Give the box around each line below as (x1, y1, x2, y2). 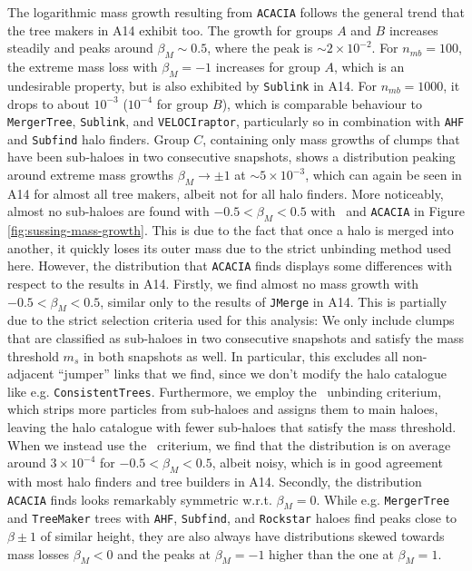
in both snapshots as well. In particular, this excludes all (83, 346, 398, 365)
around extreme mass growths (7, 165, 174, 183)
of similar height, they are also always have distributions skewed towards (40, 527, 445, 546)
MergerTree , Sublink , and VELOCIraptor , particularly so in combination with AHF (7, 112, 465, 131)
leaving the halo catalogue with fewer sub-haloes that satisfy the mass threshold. (7, 418, 457, 437)
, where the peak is (207, 38, 313, 57)
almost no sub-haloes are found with (7, 202, 210, 221)
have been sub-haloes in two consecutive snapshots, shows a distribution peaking (7, 147, 456, 166)
